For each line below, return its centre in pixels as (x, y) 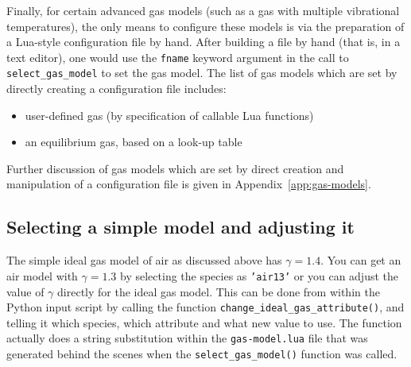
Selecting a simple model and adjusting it (180, 227)
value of (25, 291)
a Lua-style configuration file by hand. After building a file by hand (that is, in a (204, 42)
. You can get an (361, 260)
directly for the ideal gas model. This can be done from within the (219, 291)
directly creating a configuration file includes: (116, 89)
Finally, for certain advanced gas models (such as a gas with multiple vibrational (203, 10)
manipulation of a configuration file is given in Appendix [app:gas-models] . (189, 184)
